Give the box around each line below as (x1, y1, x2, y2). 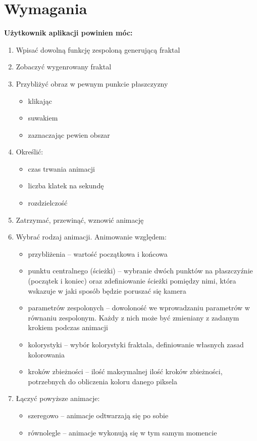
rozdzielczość (28, 197, 68, 208)
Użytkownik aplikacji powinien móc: (4, 27, 133, 38)
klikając (28, 95, 53, 106)
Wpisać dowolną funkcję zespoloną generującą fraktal (16, 44, 180, 55)
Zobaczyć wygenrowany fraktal (16, 61, 112, 72)
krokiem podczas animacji (28, 322, 108, 333)
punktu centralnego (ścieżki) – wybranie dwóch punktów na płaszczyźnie (28, 265, 253, 276)
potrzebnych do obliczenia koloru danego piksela (28, 376, 177, 386)
